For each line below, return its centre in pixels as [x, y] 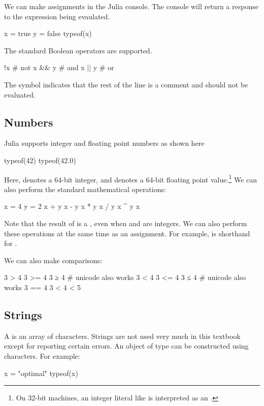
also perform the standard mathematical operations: [85, 189]
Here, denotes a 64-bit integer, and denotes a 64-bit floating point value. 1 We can [131, 178]
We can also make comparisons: [53, 260]
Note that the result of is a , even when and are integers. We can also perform [126, 223]
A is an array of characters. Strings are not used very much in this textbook [122, 336]
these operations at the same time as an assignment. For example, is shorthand [127, 233]
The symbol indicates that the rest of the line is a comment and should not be [126, 84]
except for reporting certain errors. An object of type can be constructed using [126, 346]
